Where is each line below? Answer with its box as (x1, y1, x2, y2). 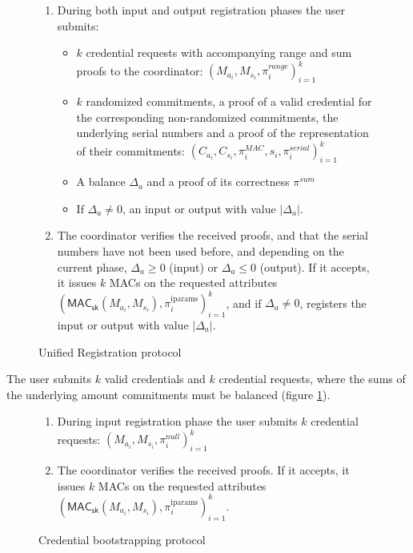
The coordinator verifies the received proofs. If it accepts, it (57, 462, 350, 478)
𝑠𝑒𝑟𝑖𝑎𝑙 (289, 144, 310, 153)
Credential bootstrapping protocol (38, 531, 206, 547)
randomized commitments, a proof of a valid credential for (86, 93, 372, 110)
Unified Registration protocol (38, 343, 182, 360)
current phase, (57, 258, 127, 275)
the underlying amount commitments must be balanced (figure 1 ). (6, 385, 331, 402)
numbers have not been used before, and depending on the (57, 242, 344, 259)
